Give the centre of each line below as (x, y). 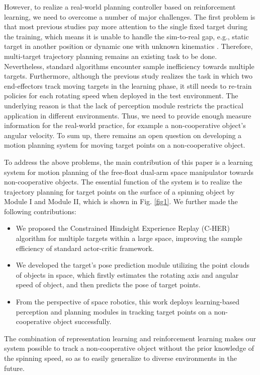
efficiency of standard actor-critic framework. (85, 248)
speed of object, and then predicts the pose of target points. (108, 285)
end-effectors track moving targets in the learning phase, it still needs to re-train (128, 85)
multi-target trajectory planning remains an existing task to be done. (111, 56)
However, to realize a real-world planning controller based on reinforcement (120, 7)
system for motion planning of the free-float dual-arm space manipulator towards (129, 172)
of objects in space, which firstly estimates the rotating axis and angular (127, 274)
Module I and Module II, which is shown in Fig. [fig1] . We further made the (121, 201)
